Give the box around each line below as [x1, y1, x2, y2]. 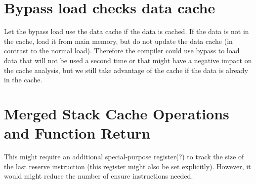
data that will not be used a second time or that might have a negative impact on [4, 55, 252, 65]
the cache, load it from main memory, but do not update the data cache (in [4, 36, 233, 46]
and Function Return [4, 123, 151, 143]
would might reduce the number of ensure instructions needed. [4, 171, 193, 181]
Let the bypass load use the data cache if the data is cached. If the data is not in [4, 26, 249, 37]
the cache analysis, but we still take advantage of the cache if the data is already [4, 65, 248, 75]
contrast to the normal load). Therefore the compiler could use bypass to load [4, 45, 240, 56]
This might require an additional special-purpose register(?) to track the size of [4, 151, 244, 161]
